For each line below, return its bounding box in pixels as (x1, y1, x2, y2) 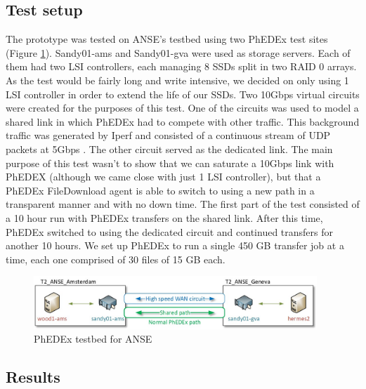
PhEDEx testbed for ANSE (34, 331, 152, 346)
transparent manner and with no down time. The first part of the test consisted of (6, 197, 360, 211)
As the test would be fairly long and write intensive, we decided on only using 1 (6, 72, 349, 87)
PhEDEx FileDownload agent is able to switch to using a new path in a (6, 183, 315, 197)
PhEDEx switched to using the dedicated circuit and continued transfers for (6, 224, 334, 239)
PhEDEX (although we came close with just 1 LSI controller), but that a (6, 169, 321, 184)
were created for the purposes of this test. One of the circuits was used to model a (6, 100, 359, 115)
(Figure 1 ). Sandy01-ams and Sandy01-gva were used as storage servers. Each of (6, 45, 351, 60)
